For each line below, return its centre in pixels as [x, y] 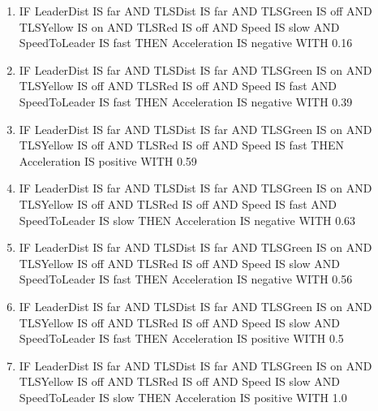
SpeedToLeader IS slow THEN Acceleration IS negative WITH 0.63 [187, 220]
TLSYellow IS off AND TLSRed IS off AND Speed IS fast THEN [182, 145]
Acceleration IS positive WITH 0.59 [108, 160]
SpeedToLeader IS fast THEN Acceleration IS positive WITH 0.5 [181, 338]
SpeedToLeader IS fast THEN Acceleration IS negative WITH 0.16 [186, 43]
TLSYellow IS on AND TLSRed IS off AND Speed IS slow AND [179, 26]
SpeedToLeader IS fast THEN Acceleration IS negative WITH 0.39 [186, 101]
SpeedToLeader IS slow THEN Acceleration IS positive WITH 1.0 [183, 397]
